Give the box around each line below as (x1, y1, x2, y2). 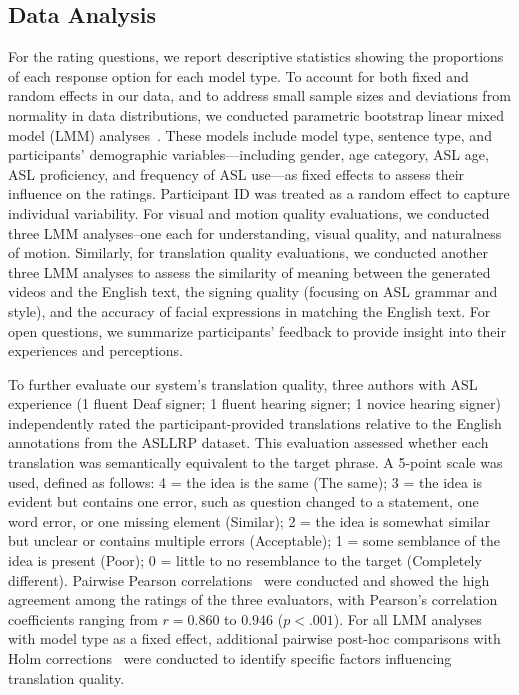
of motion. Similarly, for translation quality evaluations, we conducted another (8, 242, 488, 263)
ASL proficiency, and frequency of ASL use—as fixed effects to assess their (8, 163, 465, 184)
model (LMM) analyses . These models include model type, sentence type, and (8, 124, 492, 145)
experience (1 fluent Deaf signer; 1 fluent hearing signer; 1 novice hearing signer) (8, 393, 501, 414)
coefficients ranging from (8, 608, 158, 629)
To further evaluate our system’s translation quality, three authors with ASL (8, 373, 478, 394)
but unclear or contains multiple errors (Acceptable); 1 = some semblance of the (8, 530, 501, 551)
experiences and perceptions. (8, 340, 183, 361)
